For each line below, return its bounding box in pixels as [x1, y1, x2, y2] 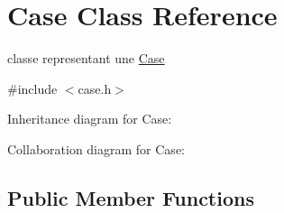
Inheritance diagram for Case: [7, 109, 172, 128]
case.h [78, 79, 112, 97]
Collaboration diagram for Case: [7, 139, 185, 158]
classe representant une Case [7, 49, 165, 68]
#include [7, 79, 58, 97]
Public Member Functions [7, 183, 254, 211]
